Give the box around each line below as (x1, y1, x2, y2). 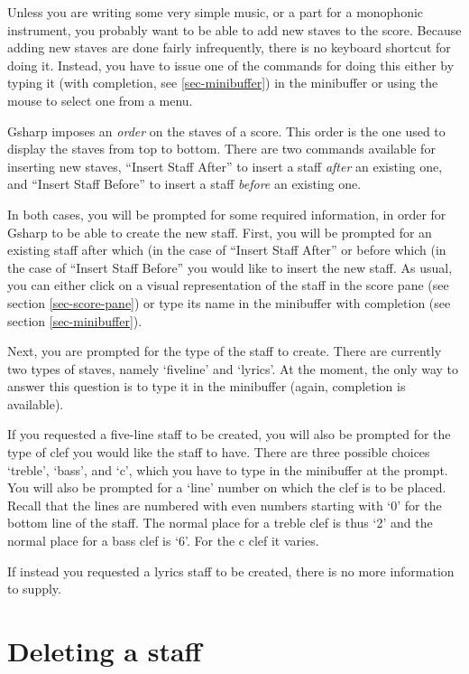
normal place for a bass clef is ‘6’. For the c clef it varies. (7, 531, 319, 550)
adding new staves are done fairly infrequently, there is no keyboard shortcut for (7, 38, 451, 57)
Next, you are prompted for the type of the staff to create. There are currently (7, 342, 442, 360)
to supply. (7, 579, 61, 598)
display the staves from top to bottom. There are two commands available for (7, 139, 436, 158)
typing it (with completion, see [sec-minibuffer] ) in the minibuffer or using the (7, 73, 438, 92)
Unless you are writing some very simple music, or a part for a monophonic (7, 3, 424, 21)
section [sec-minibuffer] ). (7, 311, 143, 330)
